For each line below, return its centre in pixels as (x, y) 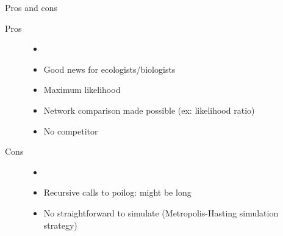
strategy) (60, 225)
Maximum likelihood (82, 90)
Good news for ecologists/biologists (109, 69)
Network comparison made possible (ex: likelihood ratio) (149, 110)
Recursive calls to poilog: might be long (117, 192)
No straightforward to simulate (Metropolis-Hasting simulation (161, 212)
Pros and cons (31, 7)
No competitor (71, 131)
